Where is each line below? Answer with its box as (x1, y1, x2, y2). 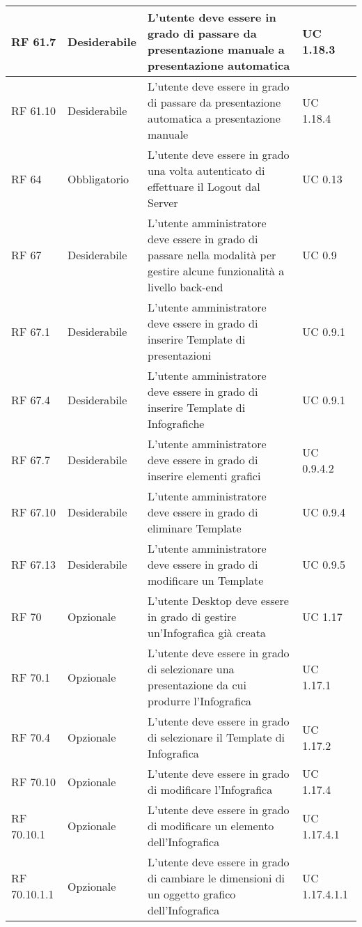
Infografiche (147, 415, 205, 431)
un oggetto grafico (147, 886, 236, 902)
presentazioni (147, 347, 212, 363)
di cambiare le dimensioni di (147, 870, 285, 886)
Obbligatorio (68, 170, 129, 187)
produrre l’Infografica (147, 693, 252, 709)
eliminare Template (147, 520, 242, 536)
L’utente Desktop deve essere (147, 592, 289, 608)
